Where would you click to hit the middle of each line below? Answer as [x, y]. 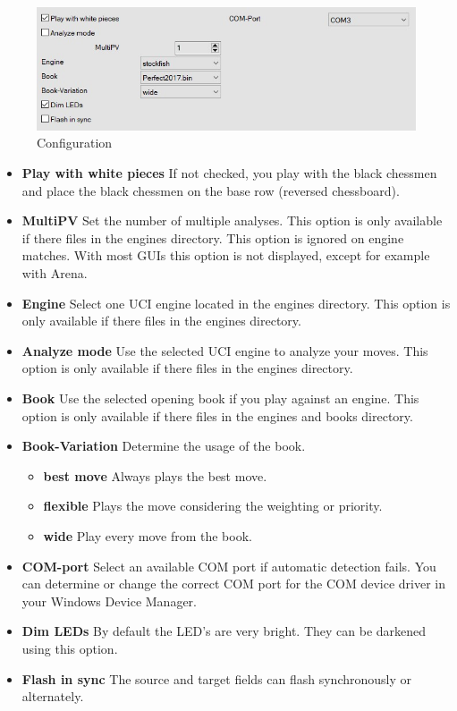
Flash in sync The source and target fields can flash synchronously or [216, 678]
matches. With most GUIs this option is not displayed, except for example [226, 255]
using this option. [70, 648]
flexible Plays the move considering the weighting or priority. [213, 506]
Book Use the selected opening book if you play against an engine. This [220, 398]
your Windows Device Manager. [109, 601]
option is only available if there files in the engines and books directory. [217, 415]
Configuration [75, 143]
